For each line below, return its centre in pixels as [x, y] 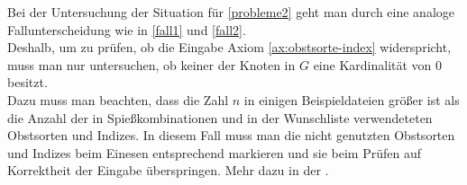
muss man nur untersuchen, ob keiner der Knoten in [151, 64]
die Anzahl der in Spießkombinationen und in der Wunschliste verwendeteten [220, 117]
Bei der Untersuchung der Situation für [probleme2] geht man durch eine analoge [231, 12]
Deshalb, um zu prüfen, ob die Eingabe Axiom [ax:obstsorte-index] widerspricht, [229, 47]
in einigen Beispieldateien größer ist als [352, 99]
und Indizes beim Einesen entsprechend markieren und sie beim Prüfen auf [214, 152]
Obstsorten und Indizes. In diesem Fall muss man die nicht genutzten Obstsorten [231, 135]
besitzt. [27, 82]
